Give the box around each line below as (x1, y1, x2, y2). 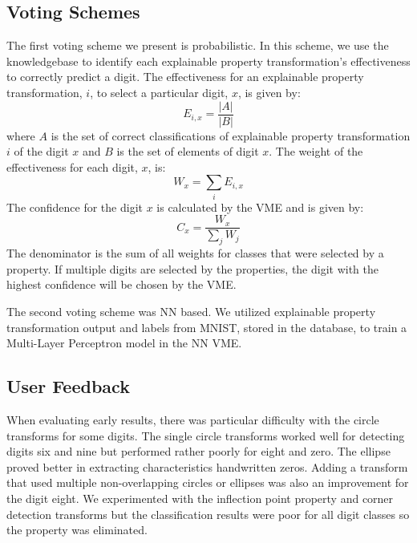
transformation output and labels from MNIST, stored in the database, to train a (6, 318, 407, 335)
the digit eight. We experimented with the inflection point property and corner (6, 489, 394, 506)
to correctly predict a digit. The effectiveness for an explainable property (6, 68, 364, 85)
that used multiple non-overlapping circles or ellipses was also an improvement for (6, 474, 409, 491)
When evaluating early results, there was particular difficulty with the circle (6, 411, 379, 428)
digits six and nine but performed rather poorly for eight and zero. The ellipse (6, 443, 391, 460)
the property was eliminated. (6, 521, 148, 538)
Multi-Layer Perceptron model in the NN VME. (6, 334, 242, 351)
